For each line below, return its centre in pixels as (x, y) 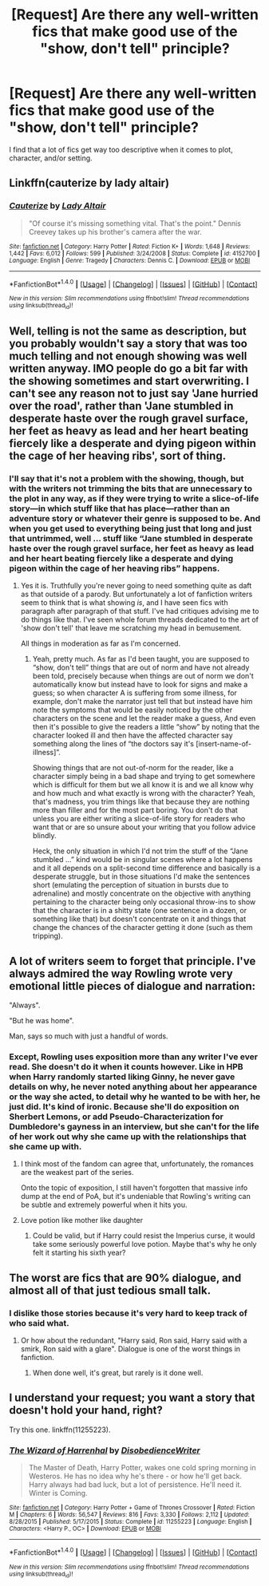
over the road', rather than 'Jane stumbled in (121, 406)
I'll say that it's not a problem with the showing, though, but (127, 478)
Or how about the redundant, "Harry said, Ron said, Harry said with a (134, 1341)
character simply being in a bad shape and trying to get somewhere (144, 777)
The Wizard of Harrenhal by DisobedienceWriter (105, 1450)
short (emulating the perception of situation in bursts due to (131, 885)
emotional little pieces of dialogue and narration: (133, 986)
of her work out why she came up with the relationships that (128, 1137)
